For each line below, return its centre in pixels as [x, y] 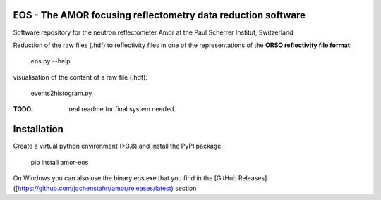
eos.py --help [50, 61]
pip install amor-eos [60, 162]
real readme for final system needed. [122, 109]
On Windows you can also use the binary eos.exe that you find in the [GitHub [125, 178]
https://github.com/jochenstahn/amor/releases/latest [95, 188]
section [186, 188]
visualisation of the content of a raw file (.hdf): [80, 77]
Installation [38, 129]
